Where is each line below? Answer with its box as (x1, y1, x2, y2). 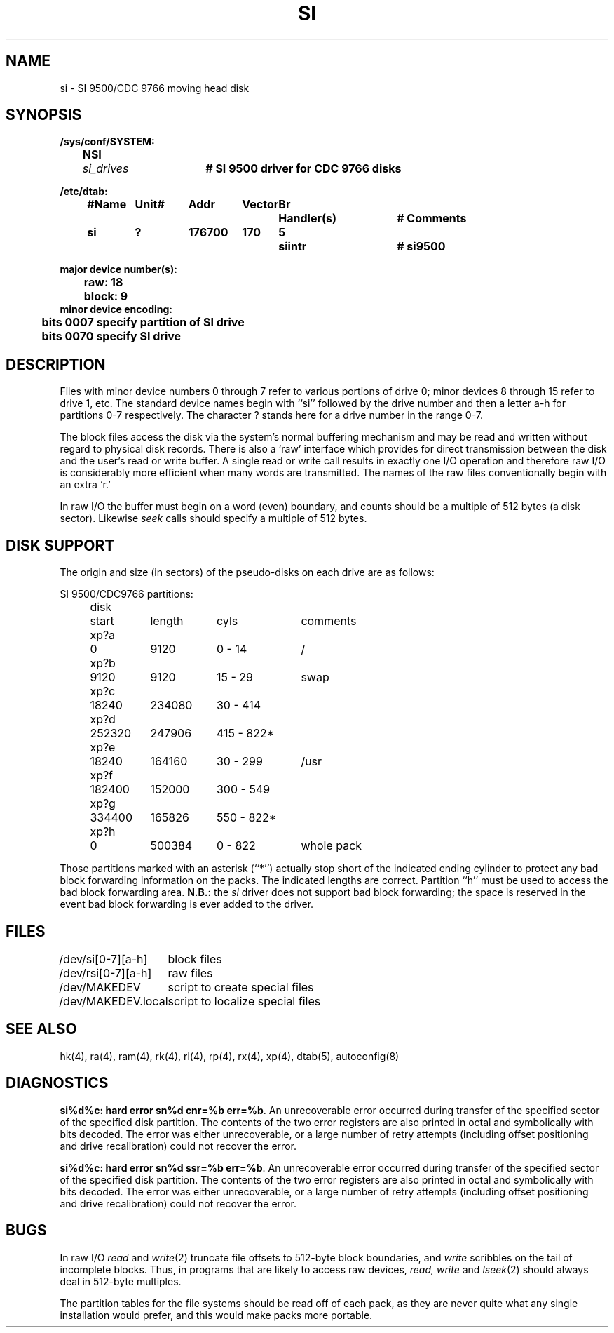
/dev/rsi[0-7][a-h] (59, 965, 152, 980)
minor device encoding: (60, 303, 173, 316)
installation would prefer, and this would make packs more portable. (60, 1308, 373, 1321)
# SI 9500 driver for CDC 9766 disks (205, 161, 402, 176)
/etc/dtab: (60, 185, 108, 198)
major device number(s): (60, 263, 177, 276)
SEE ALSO (6, 1020, 77, 1038)
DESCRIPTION (6, 355, 106, 373)
